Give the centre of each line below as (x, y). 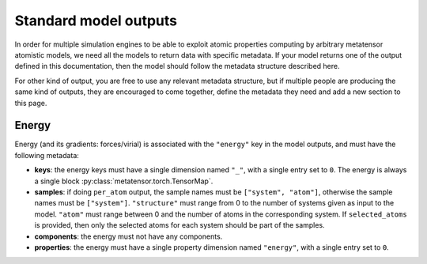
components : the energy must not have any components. (128, 236)
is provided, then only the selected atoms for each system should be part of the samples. (179, 225)
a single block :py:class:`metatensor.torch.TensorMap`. (124, 181)
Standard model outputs (96, 21)
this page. (31, 103)
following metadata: (47, 155)
